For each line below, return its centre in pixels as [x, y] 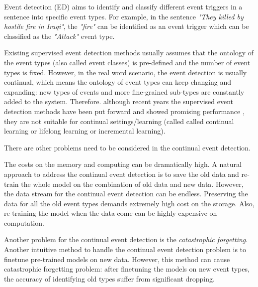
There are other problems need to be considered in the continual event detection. [127, 147]
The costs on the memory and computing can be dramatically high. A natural [123, 164]
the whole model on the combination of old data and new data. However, [132, 184]
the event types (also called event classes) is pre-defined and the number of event [127, 62]
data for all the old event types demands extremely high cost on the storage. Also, [129, 203]
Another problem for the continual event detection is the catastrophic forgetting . [126, 239]
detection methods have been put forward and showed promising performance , [124, 111]
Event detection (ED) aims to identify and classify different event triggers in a [123, 6]
